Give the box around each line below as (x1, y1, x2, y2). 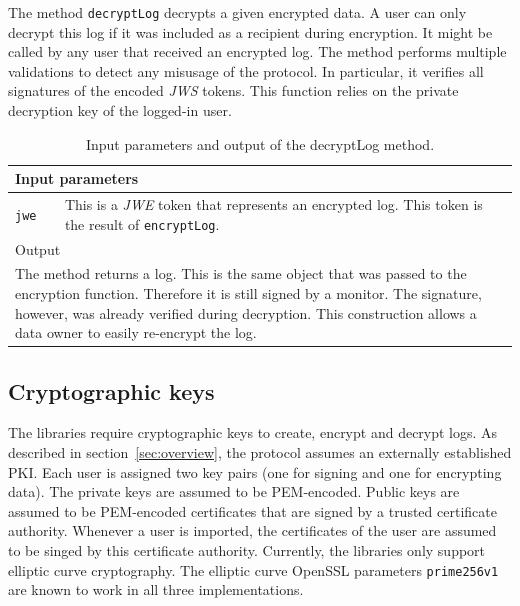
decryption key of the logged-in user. (8, 100, 232, 121)
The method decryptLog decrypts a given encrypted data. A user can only (8, 2, 467, 22)
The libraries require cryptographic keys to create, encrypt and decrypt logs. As (8, 422, 498, 443)
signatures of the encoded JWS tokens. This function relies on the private (8, 80, 459, 101)
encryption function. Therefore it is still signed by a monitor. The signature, (15, 283, 482, 303)
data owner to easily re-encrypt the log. (15, 322, 257, 343)
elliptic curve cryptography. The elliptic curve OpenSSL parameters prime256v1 (8, 559, 499, 580)
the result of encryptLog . (64, 213, 220, 234)
